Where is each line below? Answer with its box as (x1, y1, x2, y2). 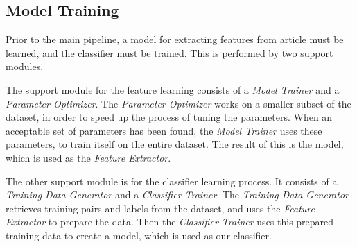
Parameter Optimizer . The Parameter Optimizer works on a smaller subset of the (6, 96, 351, 110)
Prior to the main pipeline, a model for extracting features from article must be (6, 32, 344, 46)
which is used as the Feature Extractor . (6, 150, 171, 164)
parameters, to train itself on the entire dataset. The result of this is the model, (6, 137, 344, 151)
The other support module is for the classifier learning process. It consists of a (6, 173, 338, 188)
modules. (6, 59, 44, 74)
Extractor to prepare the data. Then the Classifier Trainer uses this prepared (6, 214, 334, 229)
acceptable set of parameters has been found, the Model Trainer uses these (6, 123, 322, 137)
